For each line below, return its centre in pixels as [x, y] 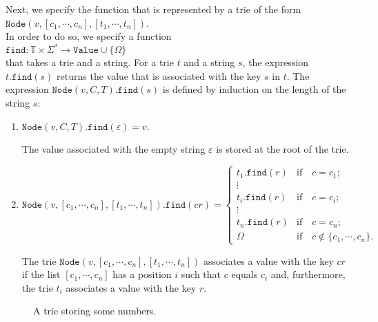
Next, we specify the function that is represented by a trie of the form [153, 9]
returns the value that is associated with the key [159, 75]
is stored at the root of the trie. [282, 149]
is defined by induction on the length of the [254, 89]
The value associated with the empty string [113, 149]
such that [201, 274]
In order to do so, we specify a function [89, 36]
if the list [41, 274]
